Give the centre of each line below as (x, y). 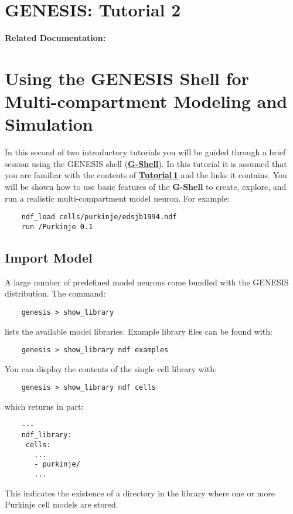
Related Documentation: (55, 38)
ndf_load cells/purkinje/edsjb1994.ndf (99, 217)
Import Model (49, 257)
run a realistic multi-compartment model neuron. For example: (117, 198)
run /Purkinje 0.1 (57, 227)
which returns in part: (44, 406)
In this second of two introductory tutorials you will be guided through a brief (145, 152)
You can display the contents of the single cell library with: (111, 368)
